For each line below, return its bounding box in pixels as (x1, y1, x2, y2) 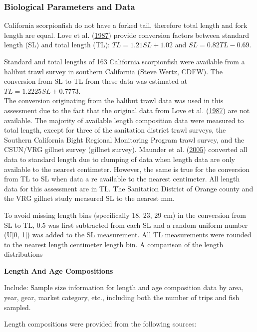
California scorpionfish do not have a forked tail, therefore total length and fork (4, 20, 248, 30)
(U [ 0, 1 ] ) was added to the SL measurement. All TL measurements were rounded (4, 229, 252, 240)
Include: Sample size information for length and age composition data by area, (4, 282, 244, 293)
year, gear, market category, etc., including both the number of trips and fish (4, 292, 240, 303)
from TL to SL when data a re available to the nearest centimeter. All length (4, 173, 240, 184)
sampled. (4, 302, 31, 312)
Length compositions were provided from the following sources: (4, 319, 197, 329)
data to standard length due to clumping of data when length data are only (4, 154, 235, 164)
